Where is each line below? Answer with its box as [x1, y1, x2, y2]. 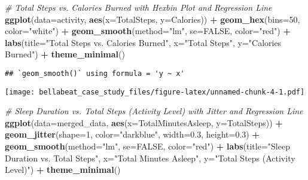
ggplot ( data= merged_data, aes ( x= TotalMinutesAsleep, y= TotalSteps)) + [5, 116, 283, 129]
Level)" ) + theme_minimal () [5, 163, 121, 176]
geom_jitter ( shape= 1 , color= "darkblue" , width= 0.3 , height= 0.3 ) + [5, 128, 260, 141]
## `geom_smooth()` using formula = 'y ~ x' [5, 69, 185, 78]
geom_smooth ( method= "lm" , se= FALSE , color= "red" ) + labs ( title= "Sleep [5, 140, 290, 152]
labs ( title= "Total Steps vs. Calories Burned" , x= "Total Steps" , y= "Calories [5, 36, 282, 48]
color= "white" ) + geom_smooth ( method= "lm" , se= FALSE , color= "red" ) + [5, 25, 291, 37]
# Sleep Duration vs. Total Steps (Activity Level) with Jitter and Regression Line [5, 105, 303, 117]
